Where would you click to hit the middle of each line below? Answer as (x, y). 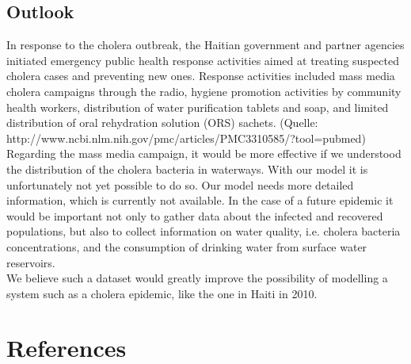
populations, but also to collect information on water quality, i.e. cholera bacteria (204, 231)
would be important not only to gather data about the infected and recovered (195, 215)
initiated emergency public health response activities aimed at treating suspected (203, 60)
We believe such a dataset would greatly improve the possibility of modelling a (197, 278)
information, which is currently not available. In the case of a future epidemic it (200, 200)
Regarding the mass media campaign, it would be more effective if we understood (204, 153)
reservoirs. (31, 262)
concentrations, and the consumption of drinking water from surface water (187, 246)
